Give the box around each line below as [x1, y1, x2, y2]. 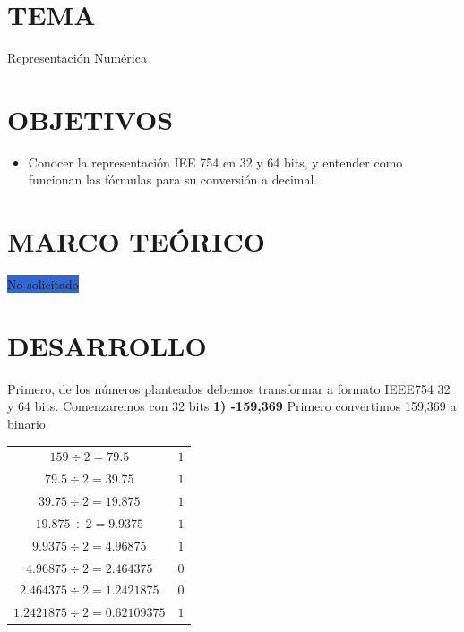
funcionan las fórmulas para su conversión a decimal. [28, 170, 318, 189]
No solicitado [7, 275, 79, 294]
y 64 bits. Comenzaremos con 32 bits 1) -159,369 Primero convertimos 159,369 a [7, 397, 457, 415]
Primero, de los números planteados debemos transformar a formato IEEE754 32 [7, 379, 451, 397]
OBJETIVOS [7, 100, 174, 137]
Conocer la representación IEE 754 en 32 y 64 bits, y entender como [28, 152, 403, 171]
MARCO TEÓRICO [7, 223, 265, 260]
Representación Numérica [7, 48, 147, 67]
